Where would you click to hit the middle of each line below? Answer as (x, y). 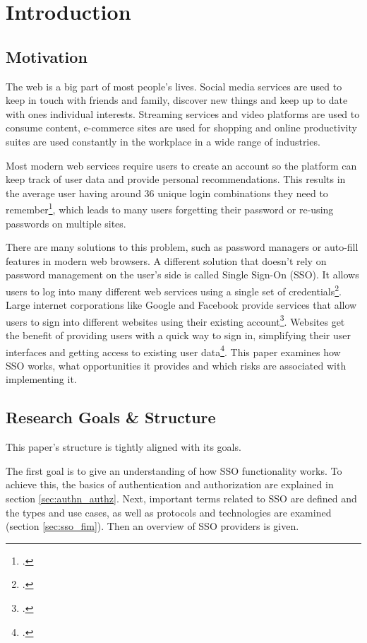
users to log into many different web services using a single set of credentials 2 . (174, 290)
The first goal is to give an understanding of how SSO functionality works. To (174, 470)
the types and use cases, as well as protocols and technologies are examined (169, 512)
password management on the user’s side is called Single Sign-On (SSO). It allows (182, 275)
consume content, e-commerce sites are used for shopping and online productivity (181, 128)
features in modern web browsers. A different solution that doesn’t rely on (166, 260)
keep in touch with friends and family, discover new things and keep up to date (177, 100)
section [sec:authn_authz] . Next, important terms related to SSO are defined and (181, 499)
